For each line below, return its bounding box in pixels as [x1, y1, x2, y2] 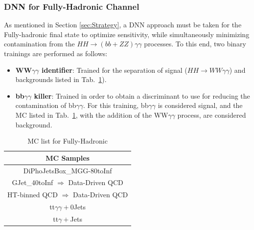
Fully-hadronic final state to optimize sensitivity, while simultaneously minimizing [4, 29, 250, 39]
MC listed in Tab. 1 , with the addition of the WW [15, 109, 168, 120]
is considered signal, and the [158, 100, 243, 110]
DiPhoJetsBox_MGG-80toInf [23, 165, 112, 175]
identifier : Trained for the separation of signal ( [41, 64, 187, 75]
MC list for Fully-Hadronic [27, 136, 108, 146]
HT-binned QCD [7, 189, 58, 200]
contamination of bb [15, 100, 76, 110]
